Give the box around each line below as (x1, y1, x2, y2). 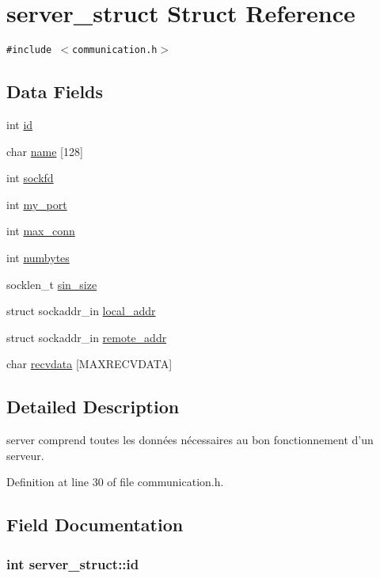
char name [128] (6, 143, 83, 159)
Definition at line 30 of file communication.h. (6, 473, 224, 490)
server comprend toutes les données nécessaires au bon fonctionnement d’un (6, 432, 374, 448)
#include (6, 44, 52, 56)
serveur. (6, 447, 44, 463)
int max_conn (6, 222, 75, 239)
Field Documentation (6, 512, 184, 537)
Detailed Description (6, 394, 180, 419)
